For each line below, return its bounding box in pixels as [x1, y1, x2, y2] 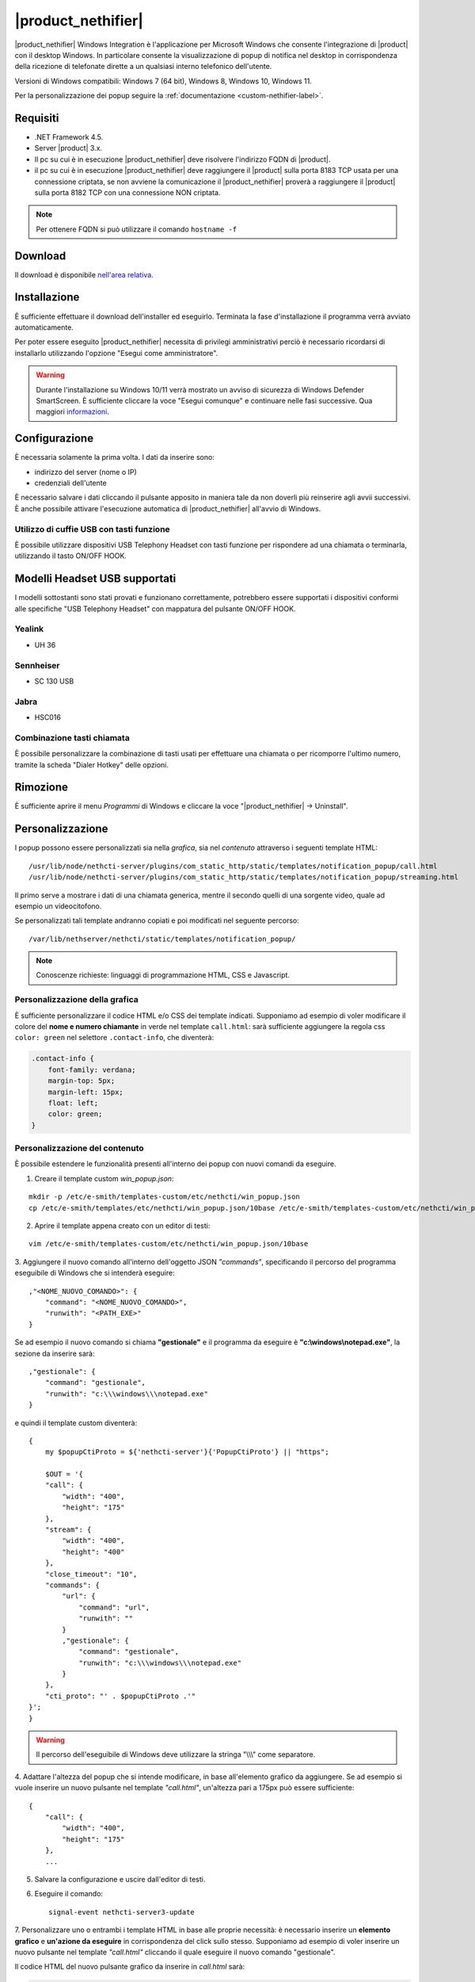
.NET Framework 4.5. [34, 132, 104, 142]
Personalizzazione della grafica [14, 994, 139, 1005]
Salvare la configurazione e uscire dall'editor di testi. [34, 1874, 206, 1884]
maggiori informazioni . [36, 407, 110, 416]
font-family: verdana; [47, 1065, 136, 1074]
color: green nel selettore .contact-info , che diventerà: [14, 1033, 215, 1043]
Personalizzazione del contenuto [14, 1142, 144, 1154]
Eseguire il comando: [34, 1889, 103, 1899]
